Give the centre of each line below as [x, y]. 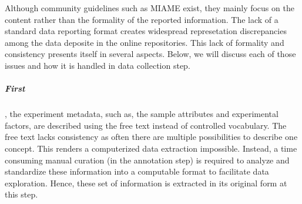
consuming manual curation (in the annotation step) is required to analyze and [147, 160]
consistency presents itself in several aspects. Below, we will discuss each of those [150, 54]
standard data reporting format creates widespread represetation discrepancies [146, 31]
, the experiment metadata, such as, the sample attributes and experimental [142, 114]
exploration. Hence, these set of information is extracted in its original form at [146, 183]
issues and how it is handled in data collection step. [98, 65]
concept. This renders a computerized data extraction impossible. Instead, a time [151, 148]
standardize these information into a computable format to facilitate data [137, 171]
